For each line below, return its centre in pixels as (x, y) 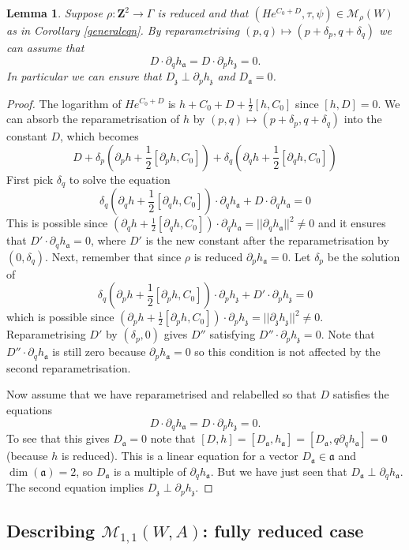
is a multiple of (150, 471)
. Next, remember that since (113, 256)
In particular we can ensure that (84, 76)
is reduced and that (203, 13)
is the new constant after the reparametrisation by (267, 240)
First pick (30, 179)
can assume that (45, 47)
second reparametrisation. (69, 367)
